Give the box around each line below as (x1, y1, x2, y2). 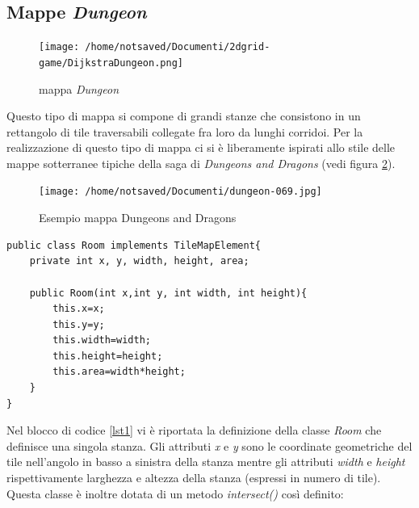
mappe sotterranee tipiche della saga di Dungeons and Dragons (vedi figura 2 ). (6, 154, 396, 171)
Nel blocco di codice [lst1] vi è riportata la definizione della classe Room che (6, 422, 382, 439)
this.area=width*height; (52, 366, 186, 378)
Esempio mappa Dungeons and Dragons (39, 209, 237, 226)
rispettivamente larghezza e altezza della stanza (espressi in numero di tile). (6, 469, 381, 486)
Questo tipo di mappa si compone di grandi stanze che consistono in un (6, 107, 361, 124)
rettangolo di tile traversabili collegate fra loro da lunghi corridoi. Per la (6, 123, 363, 140)
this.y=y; (52, 318, 105, 330)
